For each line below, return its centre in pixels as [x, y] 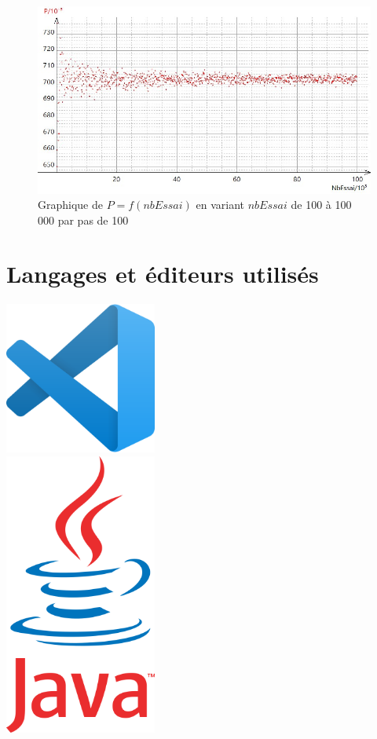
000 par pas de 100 [83, 220]
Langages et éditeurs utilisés [163, 274]
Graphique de [70, 205]
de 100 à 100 [321, 205]
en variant [220, 205]
